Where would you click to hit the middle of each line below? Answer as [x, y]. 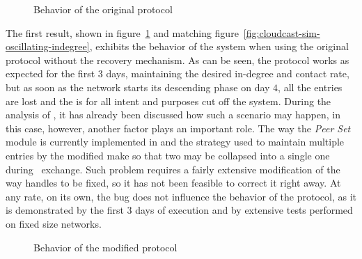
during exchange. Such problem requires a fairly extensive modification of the [173, 169]
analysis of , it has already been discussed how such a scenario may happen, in [173, 115]
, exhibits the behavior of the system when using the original [219, 46]
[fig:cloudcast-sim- [282, 32]
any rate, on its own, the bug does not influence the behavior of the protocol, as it [181, 196]
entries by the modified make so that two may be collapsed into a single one [168, 155]
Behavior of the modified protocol [105, 247]
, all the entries [310, 87]
